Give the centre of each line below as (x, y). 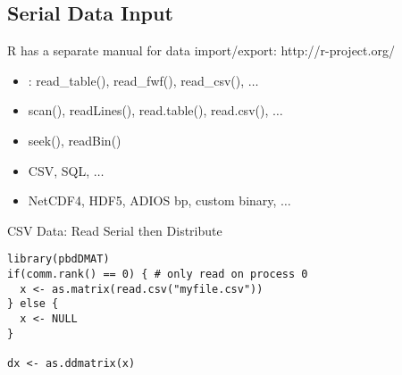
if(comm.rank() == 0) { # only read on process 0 (158, 275)
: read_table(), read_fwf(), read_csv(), (136, 80)
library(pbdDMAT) (59, 259)
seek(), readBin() (75, 140)
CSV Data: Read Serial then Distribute (115, 230)
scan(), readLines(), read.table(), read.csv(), (148, 110)
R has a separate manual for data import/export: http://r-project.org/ (201, 50)
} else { (33, 304)
